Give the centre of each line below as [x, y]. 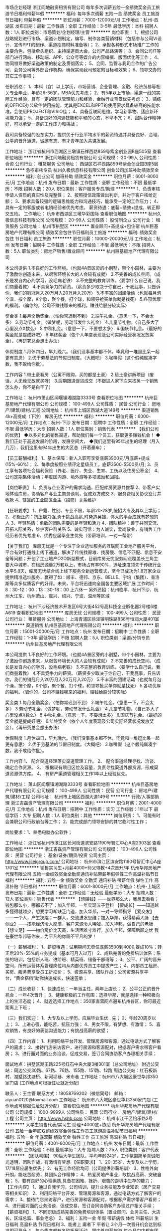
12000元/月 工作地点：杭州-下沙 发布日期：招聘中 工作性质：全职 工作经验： [83, 422]
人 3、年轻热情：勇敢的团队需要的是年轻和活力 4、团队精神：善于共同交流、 [83, 523]
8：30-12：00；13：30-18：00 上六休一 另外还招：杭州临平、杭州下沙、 [80, 590]
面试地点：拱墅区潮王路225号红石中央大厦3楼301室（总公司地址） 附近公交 [82, 1064]
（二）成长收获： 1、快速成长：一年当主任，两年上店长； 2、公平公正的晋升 [83, 989]
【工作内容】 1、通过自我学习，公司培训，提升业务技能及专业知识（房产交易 [83, 1187]
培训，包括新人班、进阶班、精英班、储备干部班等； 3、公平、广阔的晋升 [87, 959]
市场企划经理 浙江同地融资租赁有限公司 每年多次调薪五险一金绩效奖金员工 [80, 7]
